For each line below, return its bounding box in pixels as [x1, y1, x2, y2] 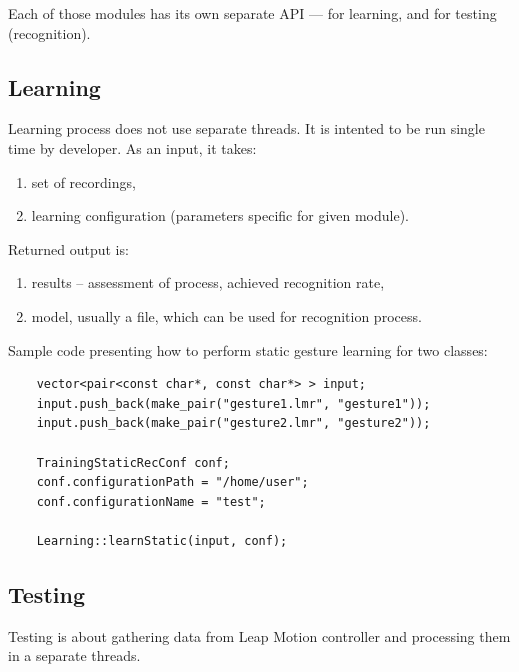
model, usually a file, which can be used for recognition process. [31, 305, 422, 326]
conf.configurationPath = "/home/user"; [36, 475, 309, 490]
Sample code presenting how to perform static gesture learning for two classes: [8, 339, 488, 360]
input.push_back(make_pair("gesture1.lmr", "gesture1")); [36, 396, 431, 411]
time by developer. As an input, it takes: [8, 137, 257, 158]
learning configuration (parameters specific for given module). [31, 205, 410, 226]
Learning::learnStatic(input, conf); [36, 533, 288, 548]
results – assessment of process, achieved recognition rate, [31, 272, 385, 293]
